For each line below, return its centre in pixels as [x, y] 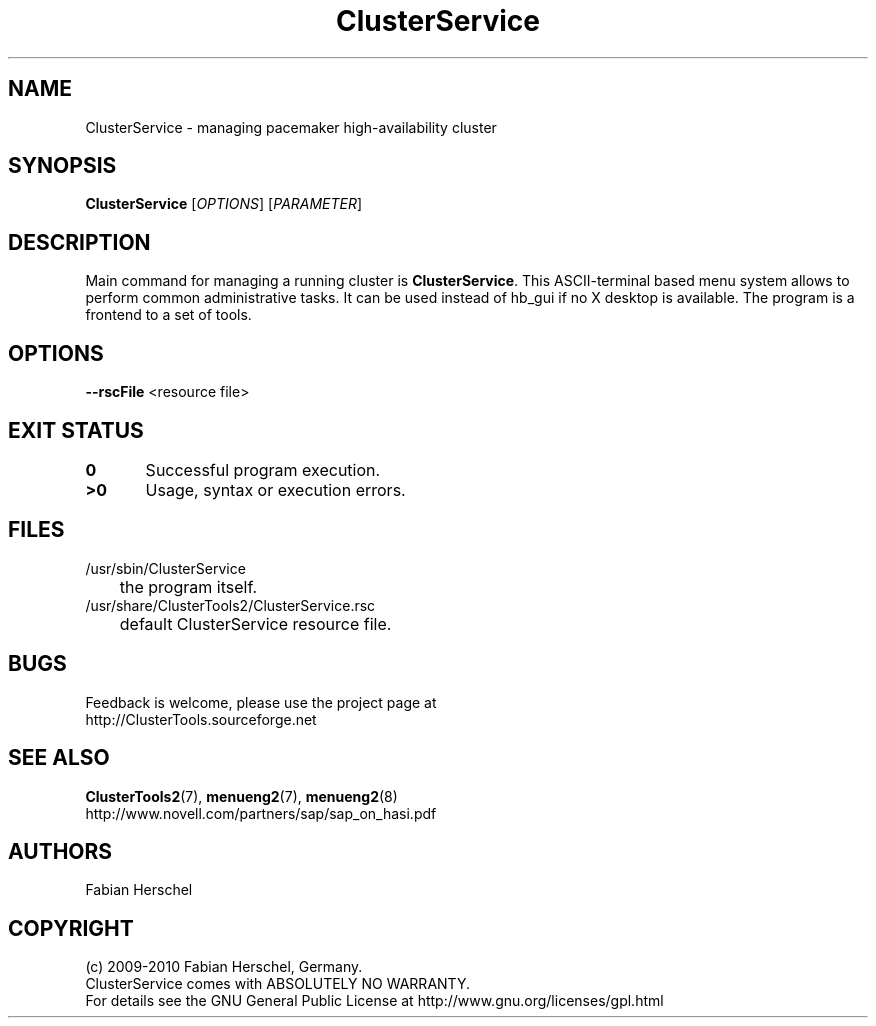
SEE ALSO [59, 758]
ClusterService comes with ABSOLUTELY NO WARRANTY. [277, 984]
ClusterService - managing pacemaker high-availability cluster [291, 127]
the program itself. [188, 586]
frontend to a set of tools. [168, 315]
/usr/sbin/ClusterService [165, 568]
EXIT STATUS [76, 430]
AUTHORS [60, 851]
